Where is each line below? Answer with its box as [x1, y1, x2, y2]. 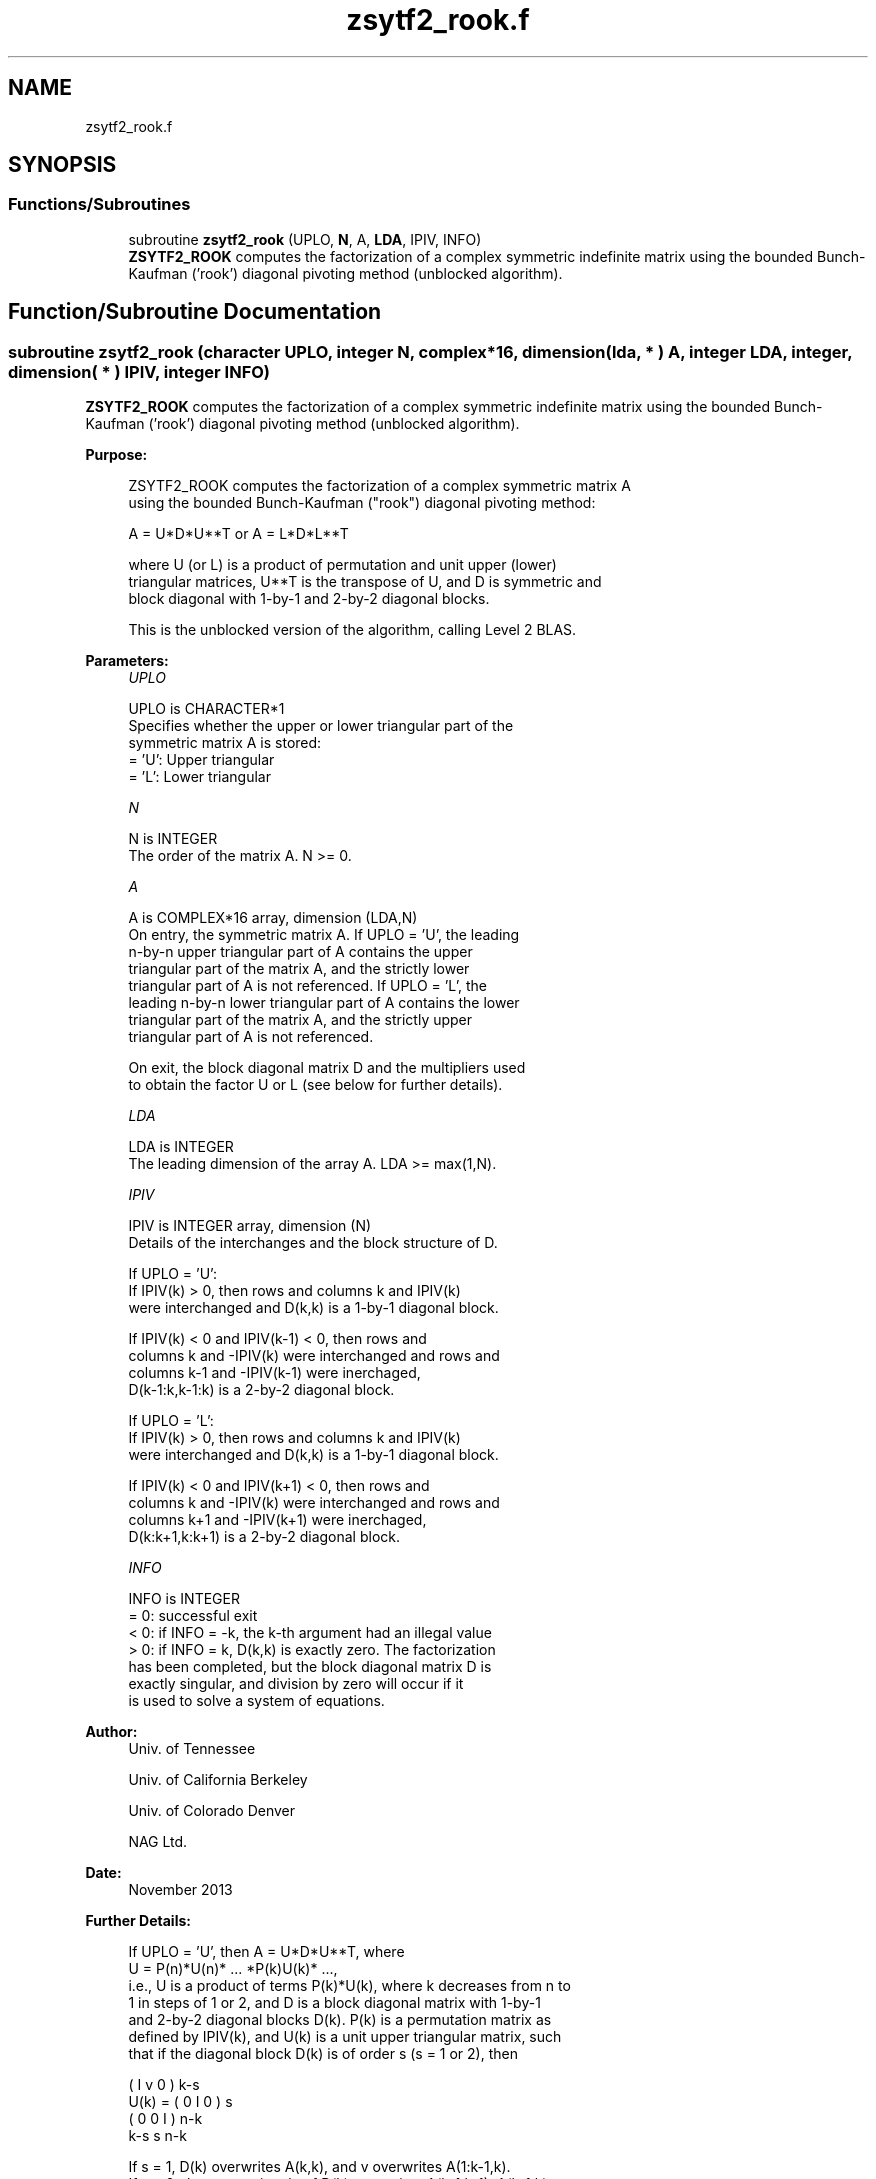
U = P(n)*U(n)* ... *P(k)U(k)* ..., [128, 1960, 338, 1978]
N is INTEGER [128, 830, 218, 848]
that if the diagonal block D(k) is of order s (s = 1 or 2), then [128, 2045, 518, 2063]
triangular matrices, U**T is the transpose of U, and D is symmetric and [128, 573, 602, 591]
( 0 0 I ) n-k [128, 2110, 203, 2128]
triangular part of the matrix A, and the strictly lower [128, 960, 470, 978]
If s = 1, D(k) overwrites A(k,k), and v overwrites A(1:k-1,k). [128, 2158, 511, 2176]
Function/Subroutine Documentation [8, 299, 382, 325]
